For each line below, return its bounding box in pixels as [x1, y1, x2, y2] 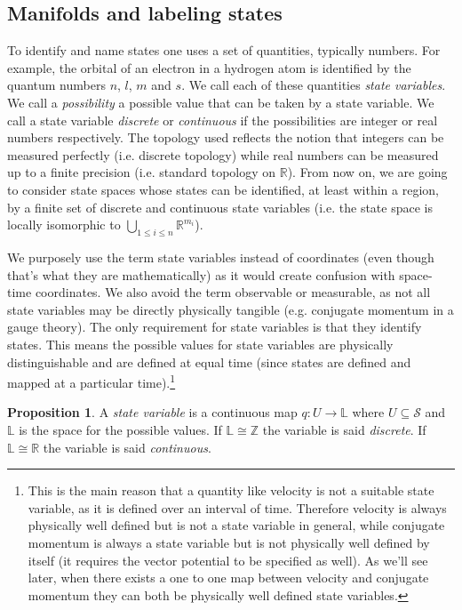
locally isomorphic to [7, 215, 121, 234]
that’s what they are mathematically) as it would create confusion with [7, 265, 395, 284]
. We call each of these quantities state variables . [181, 76, 446, 94]
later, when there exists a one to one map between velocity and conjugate [28, 568, 429, 587]
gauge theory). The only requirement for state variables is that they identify [7, 317, 422, 336]
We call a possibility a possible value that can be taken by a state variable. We [7, 92, 434, 111]
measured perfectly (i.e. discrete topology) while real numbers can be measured [7, 145, 439, 164]
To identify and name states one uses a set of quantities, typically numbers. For [7, 41, 441, 60]
